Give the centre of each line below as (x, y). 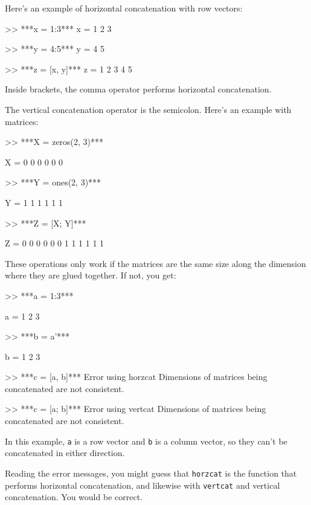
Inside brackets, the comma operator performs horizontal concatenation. (138, 89)
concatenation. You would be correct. (74, 497)
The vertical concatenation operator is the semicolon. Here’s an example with (148, 109)
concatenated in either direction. (65, 453)
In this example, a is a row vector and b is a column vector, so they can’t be (146, 441)
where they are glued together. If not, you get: (91, 275)
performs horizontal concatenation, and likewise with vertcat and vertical (143, 485)
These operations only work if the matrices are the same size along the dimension (155, 263)
